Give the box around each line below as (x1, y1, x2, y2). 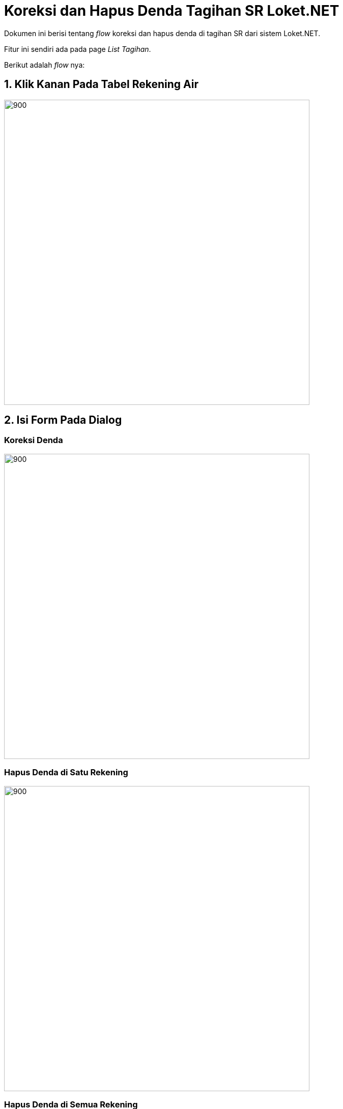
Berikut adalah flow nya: (4, 60, 85, 69)
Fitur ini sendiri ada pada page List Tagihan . (4, 44, 151, 53)
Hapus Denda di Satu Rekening (4, 767, 128, 778)
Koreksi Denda (4, 435, 63, 446)
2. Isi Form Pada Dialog (4, 414, 122, 427)
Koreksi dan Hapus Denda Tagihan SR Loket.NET (4, 2, 339, 19)
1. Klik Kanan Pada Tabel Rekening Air (4, 78, 198, 91)
